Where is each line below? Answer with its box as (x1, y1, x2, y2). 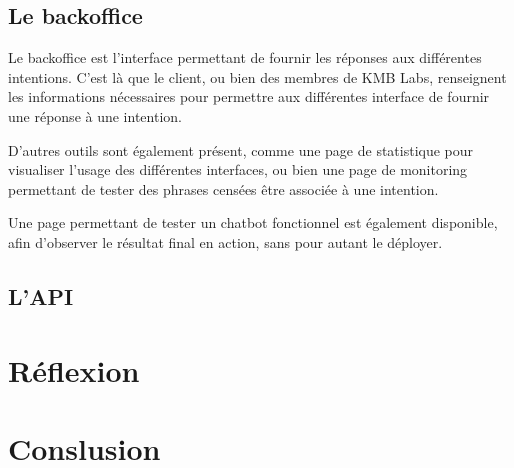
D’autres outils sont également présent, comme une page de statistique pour (8, 139, 474, 160)
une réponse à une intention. (8, 105, 182, 126)
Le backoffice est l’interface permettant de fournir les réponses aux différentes (8, 47, 482, 68)
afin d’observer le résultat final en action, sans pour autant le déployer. (8, 231, 443, 252)
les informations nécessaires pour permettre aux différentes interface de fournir (8, 86, 490, 107)
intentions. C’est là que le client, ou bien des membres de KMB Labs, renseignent (8, 66, 507, 87)
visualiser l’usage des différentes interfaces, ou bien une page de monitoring (8, 159, 468, 180)
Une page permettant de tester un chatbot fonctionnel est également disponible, (8, 212, 498, 233)
